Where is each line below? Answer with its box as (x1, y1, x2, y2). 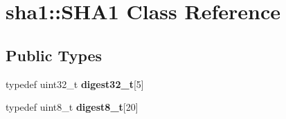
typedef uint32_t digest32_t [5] (6, 76, 144, 91)
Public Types (6, 44, 102, 65)
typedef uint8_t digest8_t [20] (6, 100, 138, 114)
